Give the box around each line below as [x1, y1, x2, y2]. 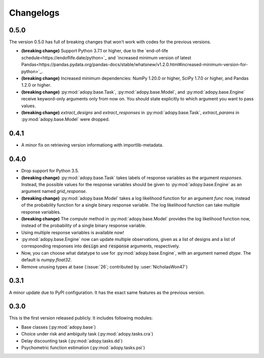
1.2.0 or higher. [21, 82, 51, 88]
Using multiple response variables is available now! [21, 229, 124, 235]
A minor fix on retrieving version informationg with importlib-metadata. [21, 142, 164, 148]
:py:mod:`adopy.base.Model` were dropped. [21, 117, 110, 122]
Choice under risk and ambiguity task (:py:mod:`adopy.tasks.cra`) [21, 331, 154, 337]
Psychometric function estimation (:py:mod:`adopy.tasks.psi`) [21, 345, 145, 351]
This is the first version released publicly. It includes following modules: [9, 315, 153, 321]
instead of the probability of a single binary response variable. [21, 223, 147, 229]
